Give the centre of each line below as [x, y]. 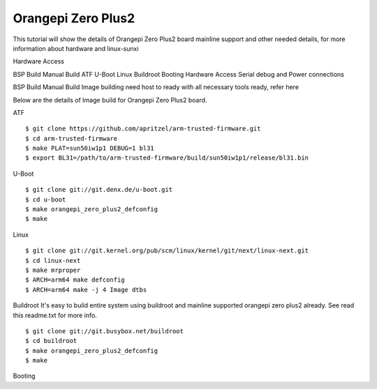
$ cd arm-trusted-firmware [72, 138]
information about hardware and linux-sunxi [76, 48]
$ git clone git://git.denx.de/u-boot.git [99, 190]
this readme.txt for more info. [55, 315]
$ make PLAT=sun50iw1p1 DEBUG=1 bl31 [90, 148]
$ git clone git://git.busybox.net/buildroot [105, 331]
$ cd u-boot [46, 199]
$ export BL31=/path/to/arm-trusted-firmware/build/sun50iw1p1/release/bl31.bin [167, 158]
